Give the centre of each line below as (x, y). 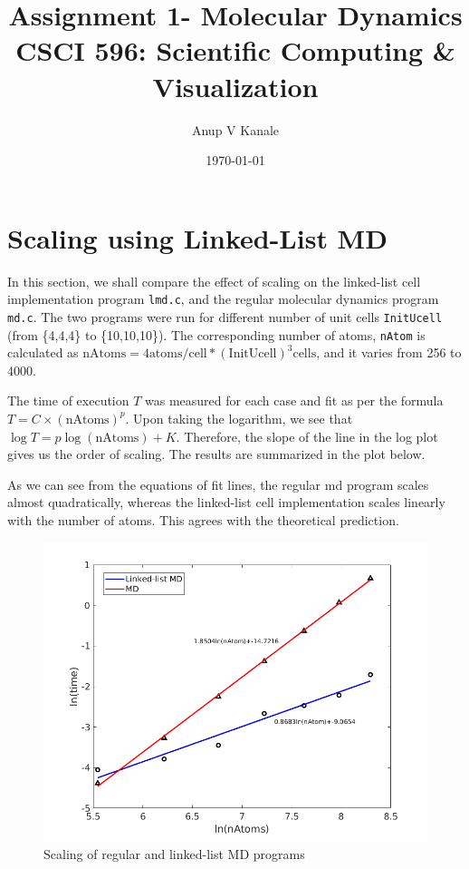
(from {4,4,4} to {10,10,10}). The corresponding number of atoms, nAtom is (216, 334)
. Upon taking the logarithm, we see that (239, 418)
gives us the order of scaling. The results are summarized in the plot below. (216, 454)
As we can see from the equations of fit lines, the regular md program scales (218, 484)
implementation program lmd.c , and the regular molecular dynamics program (223, 299)
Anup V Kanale (235, 129)
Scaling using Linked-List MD (197, 237)
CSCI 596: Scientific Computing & (235, 50)
